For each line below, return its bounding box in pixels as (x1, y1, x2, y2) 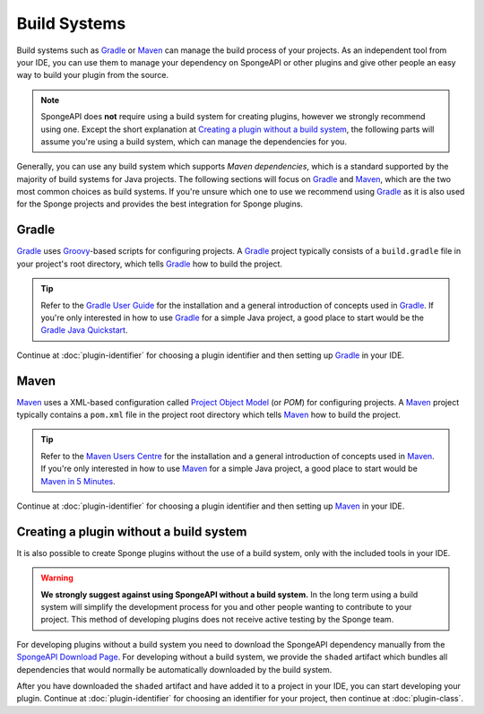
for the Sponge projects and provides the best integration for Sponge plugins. (16, 198, 304, 210)
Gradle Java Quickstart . (40, 325, 128, 335)
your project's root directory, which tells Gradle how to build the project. (16, 258, 282, 269)
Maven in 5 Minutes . (40, 475, 116, 486)
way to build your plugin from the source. (16, 70, 169, 81)
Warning (40, 572, 73, 583)
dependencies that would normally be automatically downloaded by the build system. (16, 664, 333, 675)
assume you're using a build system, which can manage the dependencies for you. (40, 135, 347, 147)
